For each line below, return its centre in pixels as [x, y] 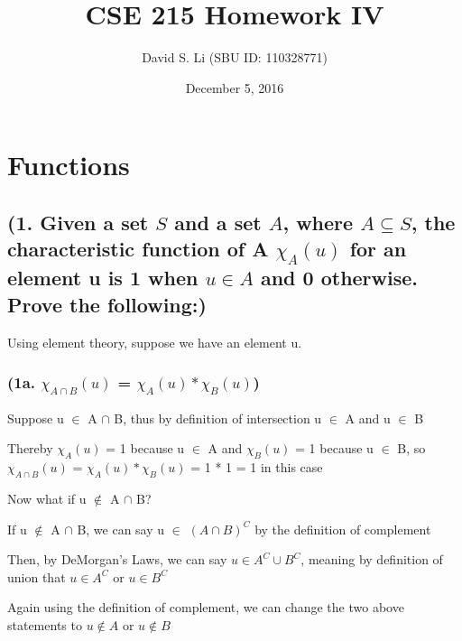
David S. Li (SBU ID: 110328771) [235, 57]
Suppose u [36, 418]
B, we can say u [121, 529]
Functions [69, 165]
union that [37, 576]
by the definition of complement [343, 529]
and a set [218, 222]
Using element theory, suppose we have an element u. [155, 342]
